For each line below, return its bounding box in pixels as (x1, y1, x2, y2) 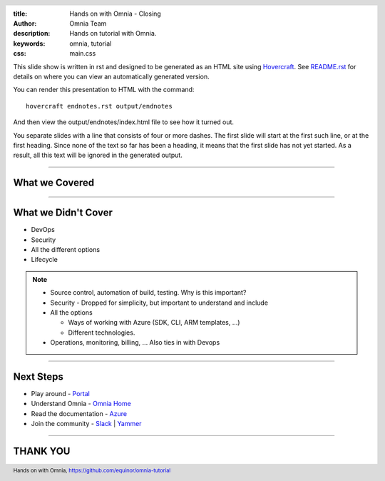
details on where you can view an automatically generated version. (13, 72, 210, 81)
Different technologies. (68, 328, 135, 337)
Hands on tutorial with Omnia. (69, 29, 157, 38)
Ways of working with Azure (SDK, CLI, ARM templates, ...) (68, 318, 240, 327)
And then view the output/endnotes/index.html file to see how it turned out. (13, 118, 235, 126)
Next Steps (13, 370, 63, 383)
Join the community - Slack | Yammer (31, 420, 142, 428)
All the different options (31, 245, 100, 254)
